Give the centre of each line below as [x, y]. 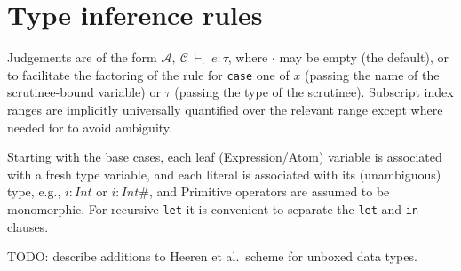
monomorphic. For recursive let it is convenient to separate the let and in [213, 208]
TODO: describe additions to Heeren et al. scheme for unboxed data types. [212, 256]
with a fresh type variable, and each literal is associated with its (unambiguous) [224, 174]
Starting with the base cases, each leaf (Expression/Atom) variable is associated [225, 157]
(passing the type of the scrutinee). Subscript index [314, 92]
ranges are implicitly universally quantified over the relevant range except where [225, 109]
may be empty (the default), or [364, 57]
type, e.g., [34, 191]
